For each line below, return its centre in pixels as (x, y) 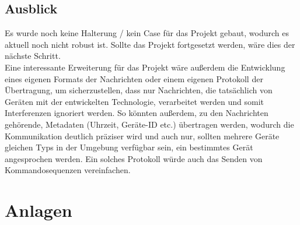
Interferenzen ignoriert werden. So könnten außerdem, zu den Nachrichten (137, 113)
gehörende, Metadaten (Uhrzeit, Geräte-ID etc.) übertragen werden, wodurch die (149, 124)
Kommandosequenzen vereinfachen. (68, 170)
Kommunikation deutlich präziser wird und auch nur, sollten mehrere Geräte (142, 136)
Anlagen (39, 210)
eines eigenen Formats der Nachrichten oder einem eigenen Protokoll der (134, 78)
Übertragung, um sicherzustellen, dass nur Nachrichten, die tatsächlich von (139, 90)
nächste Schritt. (33, 56)
